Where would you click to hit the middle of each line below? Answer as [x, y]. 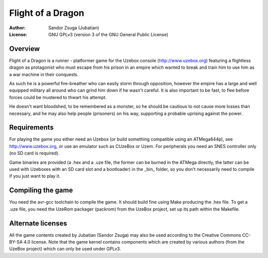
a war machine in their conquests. [44, 74]
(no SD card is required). [34, 153]
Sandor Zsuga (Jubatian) [74, 28]
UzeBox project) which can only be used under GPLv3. [65, 249]
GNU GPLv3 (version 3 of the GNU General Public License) [108, 34]
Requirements [32, 128]
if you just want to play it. [35, 176]
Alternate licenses [38, 223]
